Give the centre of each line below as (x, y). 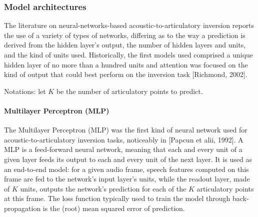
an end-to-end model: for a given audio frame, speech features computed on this (126, 169)
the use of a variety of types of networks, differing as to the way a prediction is (125, 35)
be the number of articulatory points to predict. (129, 91)
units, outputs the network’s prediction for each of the (103, 188)
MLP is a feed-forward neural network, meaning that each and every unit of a (123, 149)
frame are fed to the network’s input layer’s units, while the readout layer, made (127, 179)
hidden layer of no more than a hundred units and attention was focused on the (126, 64)
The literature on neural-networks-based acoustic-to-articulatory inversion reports (129, 25)
